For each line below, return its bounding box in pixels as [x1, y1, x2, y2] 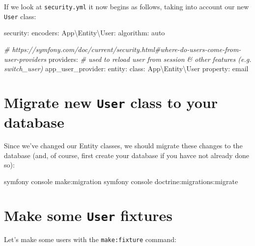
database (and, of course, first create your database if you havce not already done [4, 150, 250, 160]
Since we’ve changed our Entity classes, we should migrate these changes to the [4, 140, 243, 151]
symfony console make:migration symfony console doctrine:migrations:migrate [4, 176, 238, 186]
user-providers [4, 54, 47, 64]
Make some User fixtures [4, 205, 173, 225]
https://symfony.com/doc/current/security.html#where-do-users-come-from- [12, 44, 241, 54]
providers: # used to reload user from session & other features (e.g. [48, 54, 252, 64]
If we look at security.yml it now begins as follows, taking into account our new [4, 1, 249, 11]
